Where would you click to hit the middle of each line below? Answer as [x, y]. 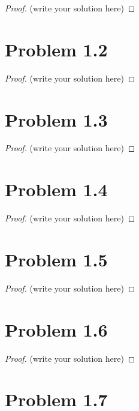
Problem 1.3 [56, 119]
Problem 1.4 [56, 189]
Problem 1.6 [56, 329]
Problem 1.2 [56, 49]
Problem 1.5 [56, 259]
